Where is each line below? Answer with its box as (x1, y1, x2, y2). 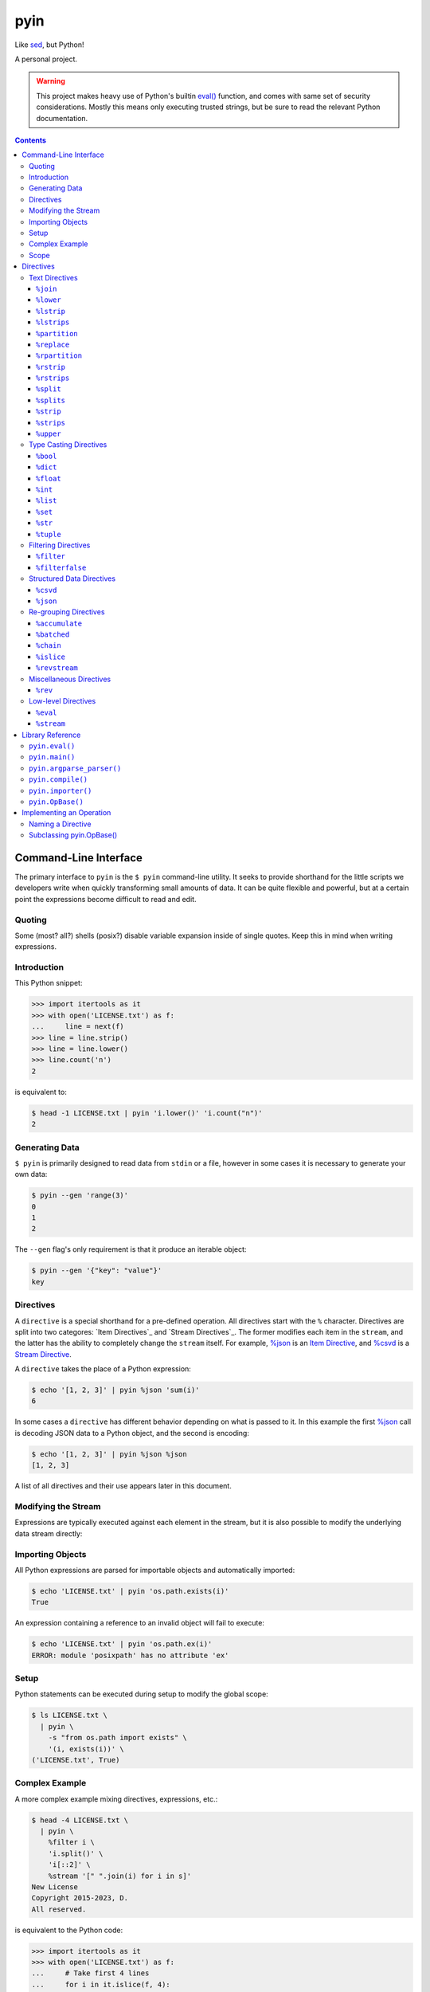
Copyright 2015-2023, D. (31, 1893, 129, 1903)
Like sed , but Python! (14, 40, 84, 49)
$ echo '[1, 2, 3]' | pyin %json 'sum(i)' (31, 1386, 200, 1394)
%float (36, 474, 61, 483)
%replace (36, 339, 70, 349)
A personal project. (14, 54, 78, 64)
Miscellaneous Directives (29, 674, 111, 684)
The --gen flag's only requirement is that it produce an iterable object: (14, 1245, 247, 1254)
